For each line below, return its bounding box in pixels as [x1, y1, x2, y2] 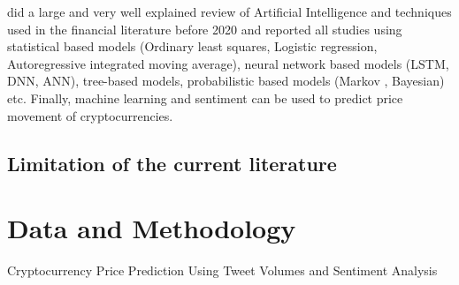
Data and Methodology [7, 210, 296, 246]
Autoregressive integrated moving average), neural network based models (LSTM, [7, 54, 449, 72]
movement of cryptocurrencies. [7, 106, 173, 124]
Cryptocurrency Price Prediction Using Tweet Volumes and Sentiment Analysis [7, 261, 438, 280]
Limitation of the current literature [7, 149, 337, 176]
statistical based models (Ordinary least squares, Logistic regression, [7, 37, 378, 56]
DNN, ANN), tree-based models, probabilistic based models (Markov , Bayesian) [7, 71, 445, 90]
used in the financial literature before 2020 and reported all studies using [7, 19, 402, 38]
